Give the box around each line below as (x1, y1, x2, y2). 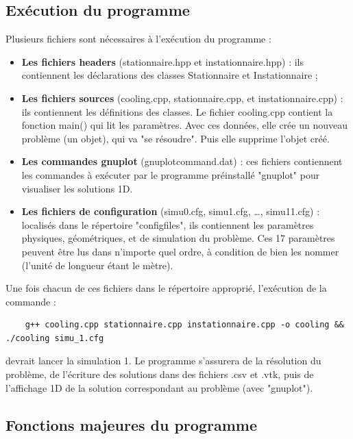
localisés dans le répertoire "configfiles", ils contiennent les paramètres (21, 217, 314, 231)
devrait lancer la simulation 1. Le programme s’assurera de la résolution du (5, 353, 321, 368)
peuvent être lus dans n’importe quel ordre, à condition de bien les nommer (21, 244, 339, 258)
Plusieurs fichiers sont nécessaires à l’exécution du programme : (5, 32, 271, 46)
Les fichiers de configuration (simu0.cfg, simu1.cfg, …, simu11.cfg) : (21, 204, 320, 218)
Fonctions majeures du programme (5, 414, 257, 435)
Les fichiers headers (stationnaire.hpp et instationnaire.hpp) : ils (21, 54, 304, 68)
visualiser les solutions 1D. (21, 181, 133, 195)
